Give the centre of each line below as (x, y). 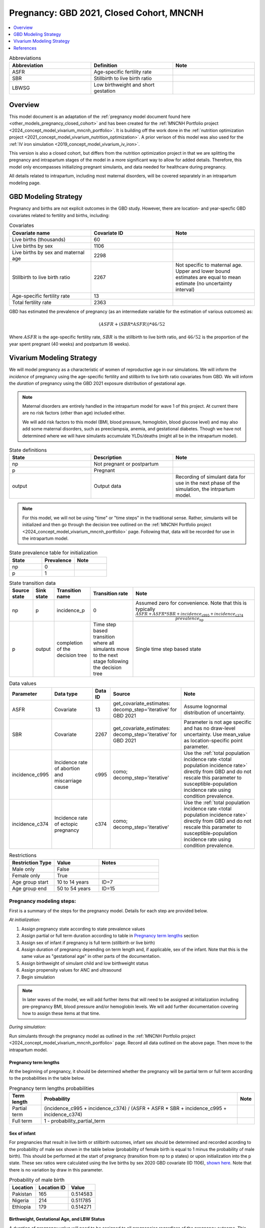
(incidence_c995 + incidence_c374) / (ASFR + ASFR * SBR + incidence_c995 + (135, 1109)
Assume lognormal (206, 706)
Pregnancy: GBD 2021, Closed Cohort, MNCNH (106, 13)
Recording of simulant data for (211, 477)
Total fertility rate (32, 302)
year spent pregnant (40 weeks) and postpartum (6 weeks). (69, 344)
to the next (106, 655)
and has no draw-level (210, 728)
